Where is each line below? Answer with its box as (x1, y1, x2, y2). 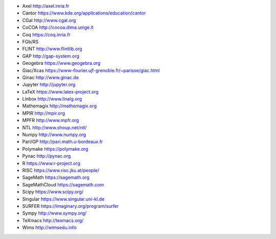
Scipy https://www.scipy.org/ (22, 189, 84, 195)
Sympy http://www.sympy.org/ (22, 210, 87, 217)
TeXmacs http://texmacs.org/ (22, 217, 84, 223)
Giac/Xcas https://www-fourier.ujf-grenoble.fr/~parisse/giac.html (22, 67, 160, 74)
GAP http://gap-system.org (22, 53, 79, 59)
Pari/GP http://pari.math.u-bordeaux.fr (22, 138, 103, 145)
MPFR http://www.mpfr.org (22, 117, 79, 124)
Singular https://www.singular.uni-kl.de (22, 196, 105, 202)
